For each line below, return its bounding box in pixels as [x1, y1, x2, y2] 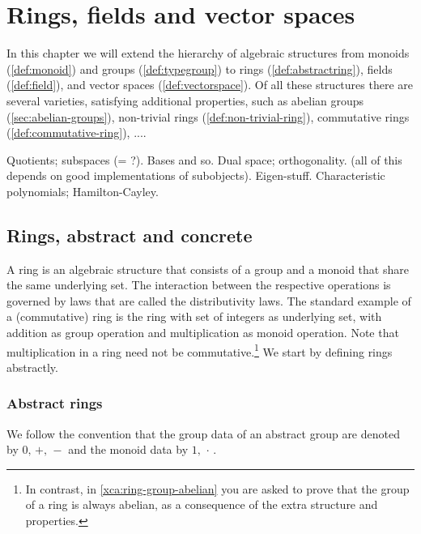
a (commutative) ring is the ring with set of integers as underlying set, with [6, 308, 382, 325]
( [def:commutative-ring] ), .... [6, 124, 147, 141]
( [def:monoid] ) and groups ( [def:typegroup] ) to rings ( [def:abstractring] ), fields [6, 60, 393, 77]
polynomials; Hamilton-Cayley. [6, 182, 159, 199]
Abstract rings [6, 393, 103, 413]
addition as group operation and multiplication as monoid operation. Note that [6, 324, 399, 341]
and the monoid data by [68, 441, 189, 458]
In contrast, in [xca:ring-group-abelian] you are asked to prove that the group [25, 480, 410, 497]
